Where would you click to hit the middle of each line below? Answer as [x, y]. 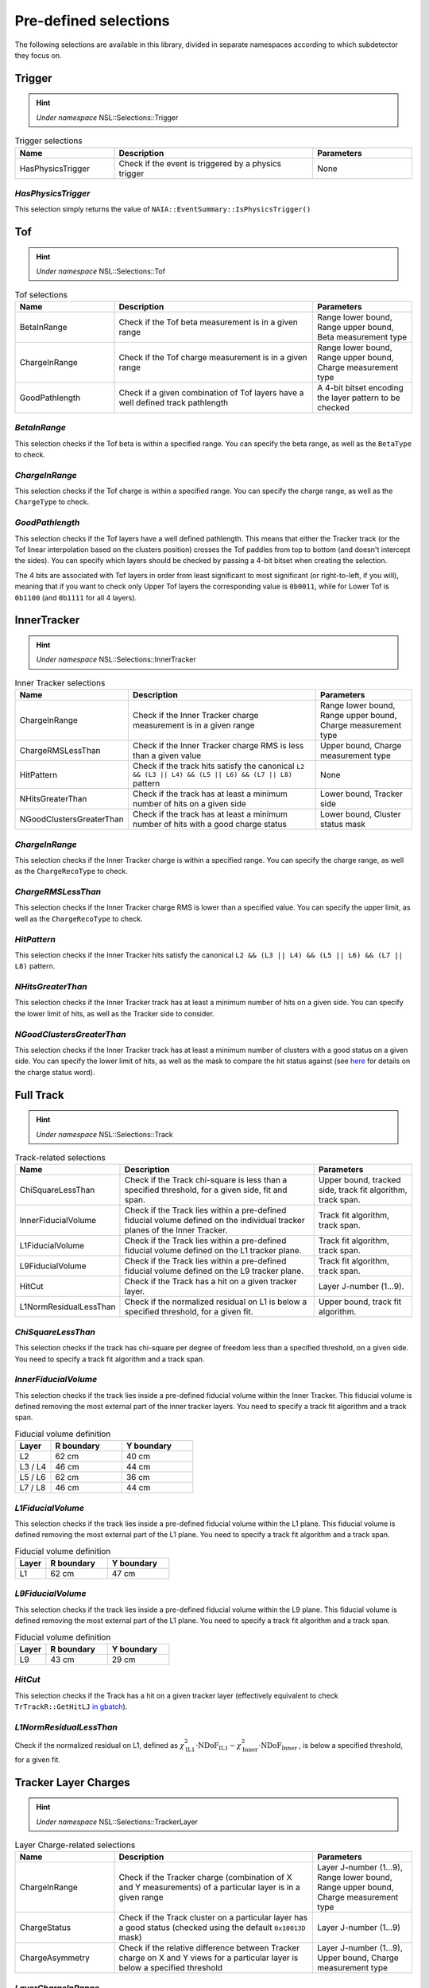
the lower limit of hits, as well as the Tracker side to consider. [114, 1013]
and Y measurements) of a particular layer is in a [210, 1887]
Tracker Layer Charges [72, 1782]
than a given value [167, 755]
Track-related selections [60, 1158]
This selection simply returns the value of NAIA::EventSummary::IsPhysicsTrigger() [163, 209]
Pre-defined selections [92, 21]
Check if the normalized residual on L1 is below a [216, 1302]
